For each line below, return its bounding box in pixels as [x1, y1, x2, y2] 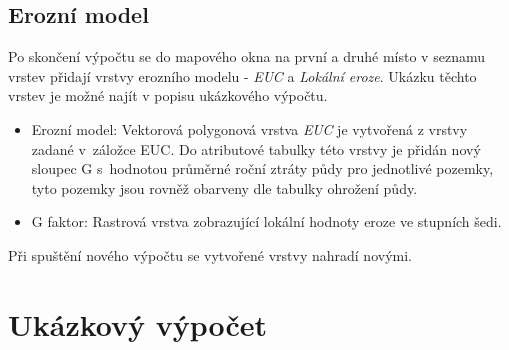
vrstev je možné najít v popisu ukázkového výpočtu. [8, 85, 328, 106]
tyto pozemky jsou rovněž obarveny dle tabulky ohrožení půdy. [31, 177, 418, 198]
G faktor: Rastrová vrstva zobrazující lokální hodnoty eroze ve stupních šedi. [31, 211, 502, 232]
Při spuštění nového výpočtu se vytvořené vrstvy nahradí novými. [8, 244, 412, 265]
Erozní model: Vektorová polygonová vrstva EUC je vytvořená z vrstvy [31, 118, 468, 139]
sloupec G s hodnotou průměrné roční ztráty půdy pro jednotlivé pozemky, [31, 158, 494, 179]
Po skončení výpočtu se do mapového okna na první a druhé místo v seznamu [8, 46, 485, 67]
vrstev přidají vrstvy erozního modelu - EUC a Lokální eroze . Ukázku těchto [8, 65, 477, 86]
